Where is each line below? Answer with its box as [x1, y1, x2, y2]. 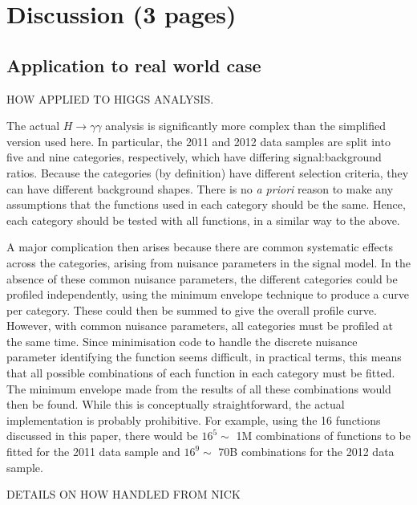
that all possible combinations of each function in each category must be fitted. [6, 364, 395, 381]
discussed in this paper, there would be [6, 427, 198, 444]
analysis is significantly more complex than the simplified [105, 117, 386, 134]
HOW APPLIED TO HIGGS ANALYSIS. [6, 90, 214, 107]
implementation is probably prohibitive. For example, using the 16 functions [6, 411, 381, 428]
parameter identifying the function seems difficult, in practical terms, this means [6, 348, 402, 365]
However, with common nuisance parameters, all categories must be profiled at [6, 317, 393, 334]
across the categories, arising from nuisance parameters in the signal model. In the [6, 254, 411, 271]
